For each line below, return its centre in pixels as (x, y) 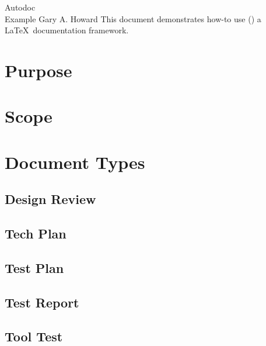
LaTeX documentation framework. (67, 30)
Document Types (75, 162)
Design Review (50, 199)
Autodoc (20, 7)
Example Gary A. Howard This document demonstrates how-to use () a (133, 18)
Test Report (42, 302)
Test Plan (34, 267)
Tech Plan (36, 233)
